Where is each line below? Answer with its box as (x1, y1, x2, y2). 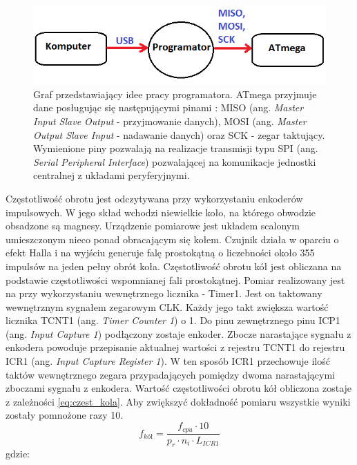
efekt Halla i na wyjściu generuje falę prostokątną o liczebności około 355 (6, 245, 315, 260)
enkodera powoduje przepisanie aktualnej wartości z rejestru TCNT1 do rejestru (6, 340, 345, 354)
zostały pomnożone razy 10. (6, 408, 124, 422)
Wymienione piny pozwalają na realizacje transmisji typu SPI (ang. (33, 141, 318, 155)
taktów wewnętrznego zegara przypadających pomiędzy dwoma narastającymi (6, 367, 335, 381)
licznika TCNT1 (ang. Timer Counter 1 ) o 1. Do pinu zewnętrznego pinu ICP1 (6, 313, 340, 328)
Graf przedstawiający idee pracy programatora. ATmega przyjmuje (33, 86, 317, 101)
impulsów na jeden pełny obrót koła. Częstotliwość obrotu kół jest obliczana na (6, 258, 342, 273)
